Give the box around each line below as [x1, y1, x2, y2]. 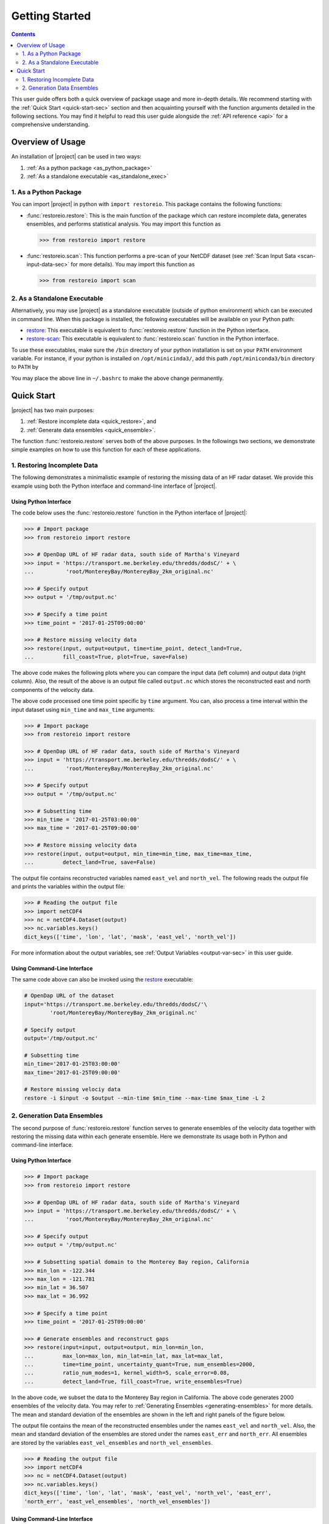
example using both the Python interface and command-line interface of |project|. [11, 482, 217, 490]
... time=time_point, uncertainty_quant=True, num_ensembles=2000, [24, 1361, 256, 1368]
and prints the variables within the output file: [11, 883, 125, 890]
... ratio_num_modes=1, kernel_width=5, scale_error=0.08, [24, 1369, 230, 1376]
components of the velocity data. [11, 686, 94, 693]
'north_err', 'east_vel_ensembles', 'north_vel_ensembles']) [24, 1498, 211, 1505]
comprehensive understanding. [11, 121, 90, 128]
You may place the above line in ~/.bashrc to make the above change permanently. [11, 374, 224, 382]
